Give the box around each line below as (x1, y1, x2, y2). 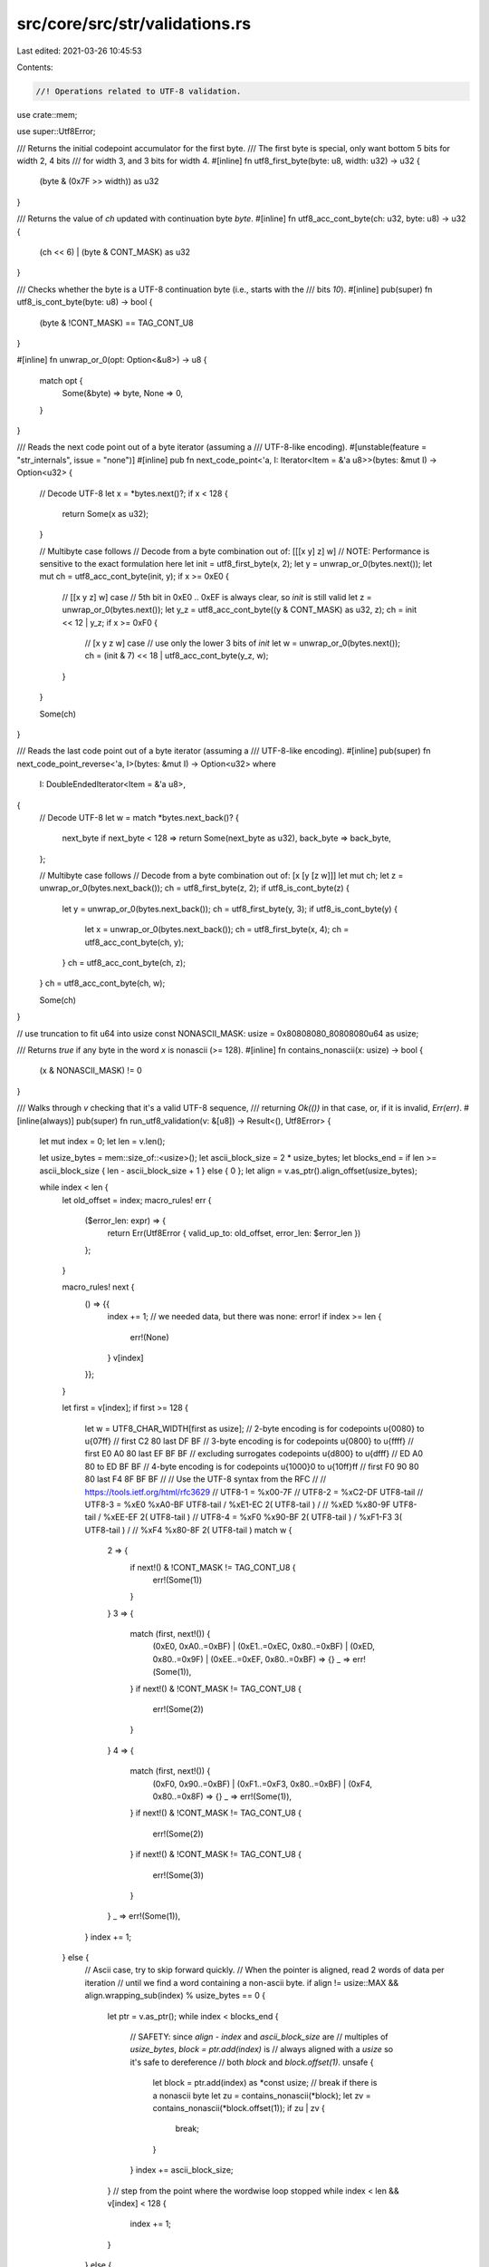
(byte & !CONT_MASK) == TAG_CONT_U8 (39, 317, 194, 328)
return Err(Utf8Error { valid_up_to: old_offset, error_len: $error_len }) (107, 1228, 361, 1239)
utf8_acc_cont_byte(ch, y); (84, 937, 185, 948)
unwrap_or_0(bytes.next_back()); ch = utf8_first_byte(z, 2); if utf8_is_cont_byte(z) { (39, 882, 350, 893)
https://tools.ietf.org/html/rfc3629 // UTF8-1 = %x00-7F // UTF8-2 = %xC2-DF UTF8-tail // (84, 1486, 424, 1497)
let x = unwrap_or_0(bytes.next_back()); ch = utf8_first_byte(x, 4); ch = (84, 924, 350, 935)
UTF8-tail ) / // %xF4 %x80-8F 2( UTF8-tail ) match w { (84, 1524, 292, 1535)
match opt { (39, 375, 83, 385)
